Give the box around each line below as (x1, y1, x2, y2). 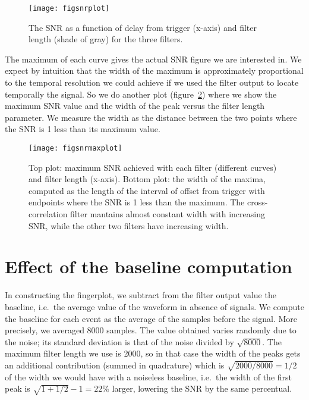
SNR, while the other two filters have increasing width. (29, 219, 229, 232)
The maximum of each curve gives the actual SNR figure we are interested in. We (5, 52, 302, 65)
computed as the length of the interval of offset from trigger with (29, 184, 265, 196)
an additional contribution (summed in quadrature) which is (5, 358, 225, 371)
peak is (5, 382, 30, 395)
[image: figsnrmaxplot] (29, 144, 122, 152)
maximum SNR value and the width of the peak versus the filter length (5, 99, 265, 112)
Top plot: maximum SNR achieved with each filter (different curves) (29, 161, 277, 173)
